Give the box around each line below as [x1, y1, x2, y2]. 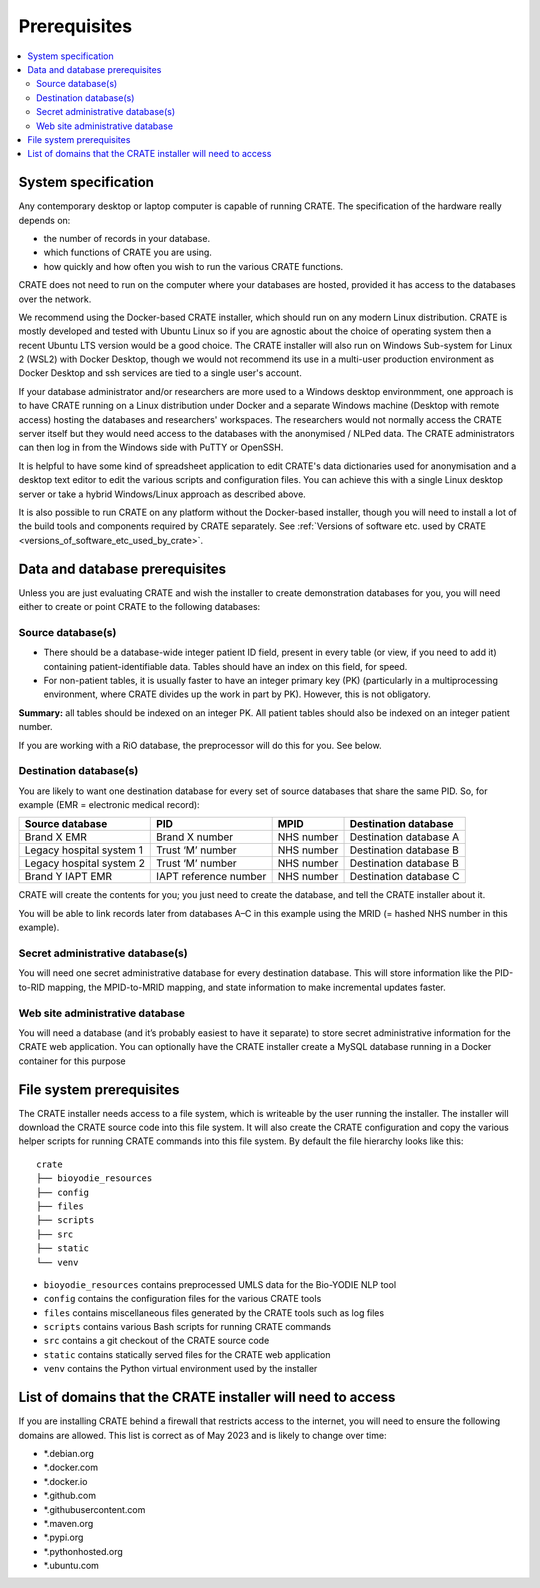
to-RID [18, 981, 46, 993]
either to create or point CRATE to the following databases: [18, 601, 261, 613]
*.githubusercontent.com [43, 1503, 146, 1515]
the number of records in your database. [43, 232, 210, 244]
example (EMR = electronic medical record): [18, 799, 200, 811]
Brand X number [156, 830, 234, 844]
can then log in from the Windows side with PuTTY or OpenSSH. [18, 441, 284, 454]
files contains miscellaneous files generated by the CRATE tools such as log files [43, 1306, 385, 1319]
